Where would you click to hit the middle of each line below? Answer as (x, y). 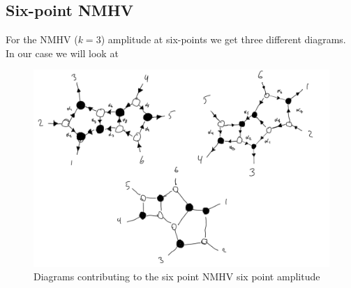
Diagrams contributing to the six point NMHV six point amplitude (177, 276)
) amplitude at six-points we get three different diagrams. (223, 39)
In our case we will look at (62, 53)
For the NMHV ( (42, 39)
